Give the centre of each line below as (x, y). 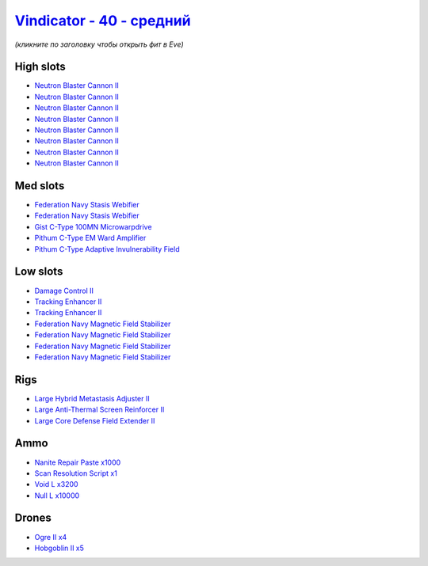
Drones (33, 518)
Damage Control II (64, 291)
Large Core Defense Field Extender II (95, 420)
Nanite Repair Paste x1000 (78, 462)
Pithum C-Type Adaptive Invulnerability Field (107, 249)
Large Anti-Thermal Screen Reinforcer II (99, 410)
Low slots (39, 272)
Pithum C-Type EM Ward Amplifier (90, 238)
